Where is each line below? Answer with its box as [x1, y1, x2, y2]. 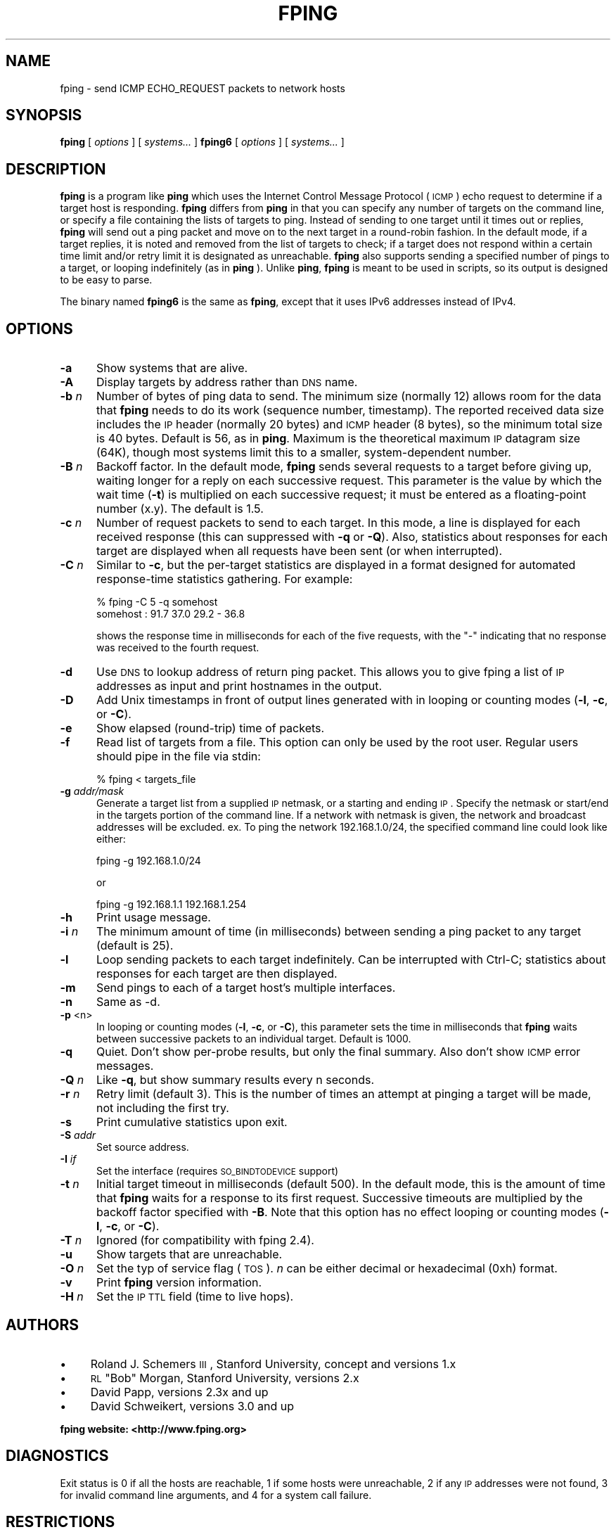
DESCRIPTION [6, 160, 106, 178]
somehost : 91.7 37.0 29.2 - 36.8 [96, 608, 245, 620]
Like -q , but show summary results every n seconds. [96, 1073, 375, 1087]
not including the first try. [96, 1101, 229, 1116]
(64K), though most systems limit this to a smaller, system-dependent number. [96, 445, 511, 460]
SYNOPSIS [6, 106, 82, 125]
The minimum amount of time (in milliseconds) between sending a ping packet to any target [96, 924, 582, 939]
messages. [96, 1059, 154, 1073]
